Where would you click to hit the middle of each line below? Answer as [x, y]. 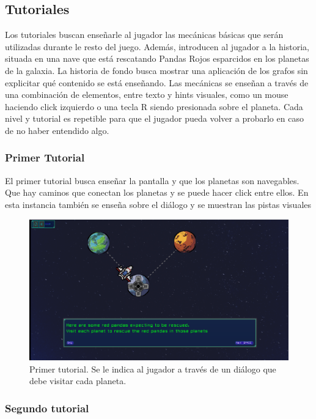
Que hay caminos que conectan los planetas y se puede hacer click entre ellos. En [157, 192]
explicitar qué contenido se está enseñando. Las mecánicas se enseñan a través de [157, 82]
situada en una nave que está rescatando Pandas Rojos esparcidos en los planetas [157, 58]
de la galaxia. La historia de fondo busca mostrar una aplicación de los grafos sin [156, 70]
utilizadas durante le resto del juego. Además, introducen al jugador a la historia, [157, 46]
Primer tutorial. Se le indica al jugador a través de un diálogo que [153, 369]
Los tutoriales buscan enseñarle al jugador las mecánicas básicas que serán [144, 35]
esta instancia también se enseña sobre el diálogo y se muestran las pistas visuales [158, 204]
